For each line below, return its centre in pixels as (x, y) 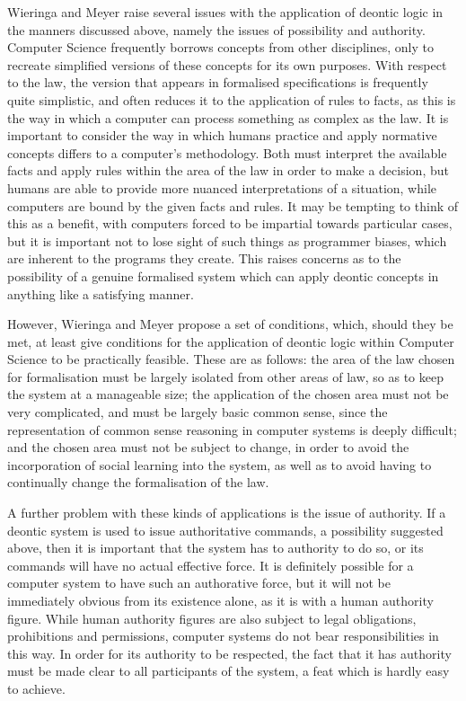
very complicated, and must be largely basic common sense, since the (198, 412)
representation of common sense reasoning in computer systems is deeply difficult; (232, 429)
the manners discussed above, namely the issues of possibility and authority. (216, 29)
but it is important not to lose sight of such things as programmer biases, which (227, 240)
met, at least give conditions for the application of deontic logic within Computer (231, 341)
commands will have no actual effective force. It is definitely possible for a (211, 565)
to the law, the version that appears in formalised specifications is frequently (218, 82)
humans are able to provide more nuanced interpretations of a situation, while (222, 187)
